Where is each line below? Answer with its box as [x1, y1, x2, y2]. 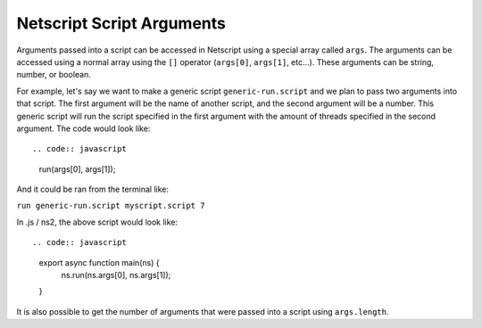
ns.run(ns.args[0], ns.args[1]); [61, 270, 171, 281]
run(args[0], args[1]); [38, 163, 116, 174]
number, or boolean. [16, 70, 91, 80]
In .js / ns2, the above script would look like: [16, 217, 179, 227]
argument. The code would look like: [16, 123, 151, 134]
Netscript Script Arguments [16, 13, 227, 33]
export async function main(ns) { [38, 257, 160, 267]
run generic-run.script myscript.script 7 [16, 201, 205, 211]
